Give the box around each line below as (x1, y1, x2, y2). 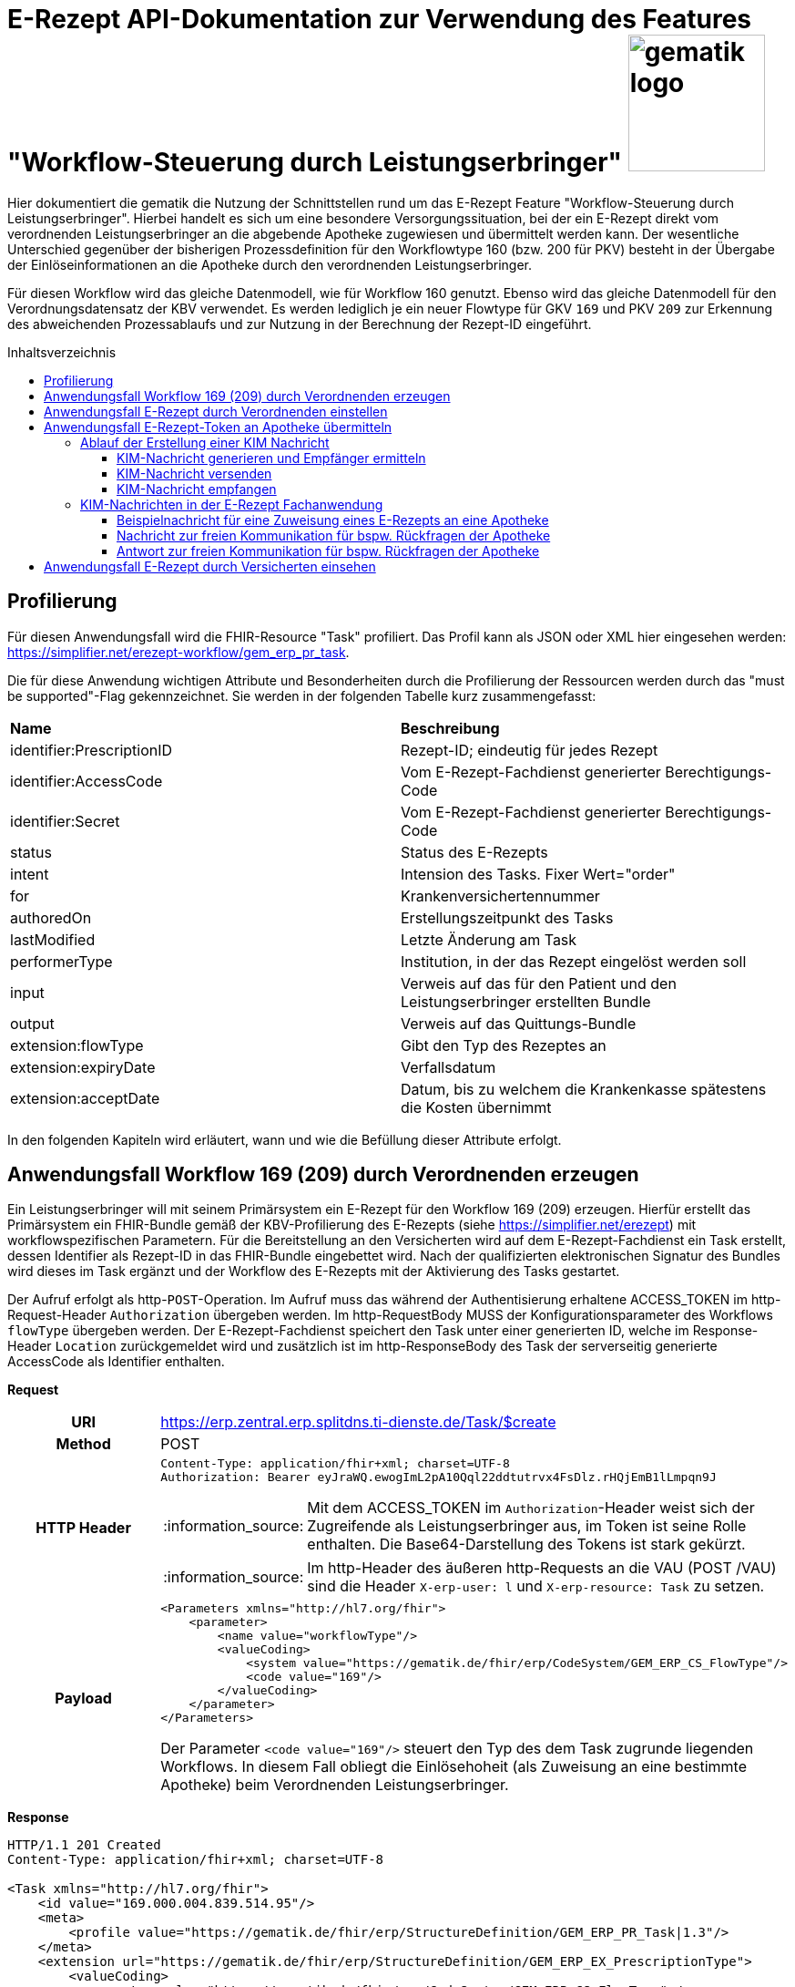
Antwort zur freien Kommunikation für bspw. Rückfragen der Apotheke (117, 542, 540, 559)
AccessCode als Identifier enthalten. (7, 1354, 225, 1370)
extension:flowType (10, 1035, 144, 1055)
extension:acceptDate (10, 1088, 160, 1107)
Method (56, 1435, 111, 1454)
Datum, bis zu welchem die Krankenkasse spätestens (401, 1079, 767, 1098)
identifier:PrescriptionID (10, 740, 173, 759)
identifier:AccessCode (10, 771, 163, 790)
